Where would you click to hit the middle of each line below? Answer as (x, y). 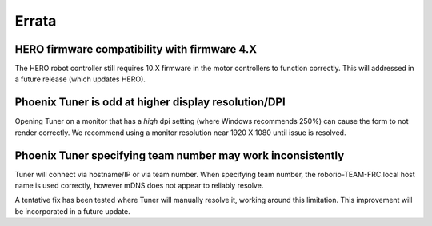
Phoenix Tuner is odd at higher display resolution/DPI (150, 103)
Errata (36, 21)
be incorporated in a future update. (73, 211)
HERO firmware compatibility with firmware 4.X (136, 49)
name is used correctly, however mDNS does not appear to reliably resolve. (139, 186)
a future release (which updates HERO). (80, 79)
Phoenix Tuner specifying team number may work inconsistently (180, 155)
